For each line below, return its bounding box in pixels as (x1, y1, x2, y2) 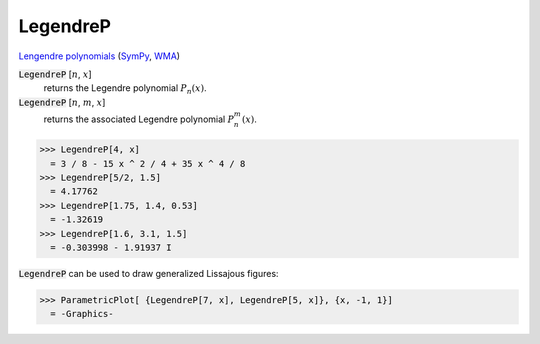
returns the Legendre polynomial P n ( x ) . (43, 82, 207, 97)
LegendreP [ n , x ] (18, 68, 92, 80)
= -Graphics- (50, 308, 114, 320)
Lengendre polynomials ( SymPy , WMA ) (18, 50, 180, 62)
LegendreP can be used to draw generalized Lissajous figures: (18, 268, 279, 280)
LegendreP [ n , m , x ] (18, 96, 106, 108)
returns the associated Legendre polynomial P (43, 113, 235, 125)
